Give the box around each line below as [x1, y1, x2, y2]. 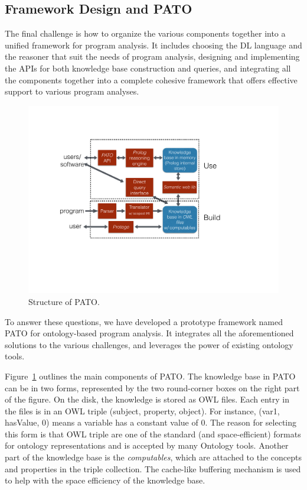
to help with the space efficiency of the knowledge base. [5, 474, 205, 486]
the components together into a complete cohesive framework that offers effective [5, 73, 298, 86]
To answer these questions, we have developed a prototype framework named [5, 315, 283, 327]
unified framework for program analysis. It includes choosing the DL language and [5, 38, 302, 51]
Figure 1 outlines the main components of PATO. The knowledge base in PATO [5, 369, 296, 382]
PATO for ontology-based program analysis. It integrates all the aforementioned [5, 327, 294, 339]
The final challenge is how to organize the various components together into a [5, 27, 286, 40]
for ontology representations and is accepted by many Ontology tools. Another [5, 439, 289, 452]
